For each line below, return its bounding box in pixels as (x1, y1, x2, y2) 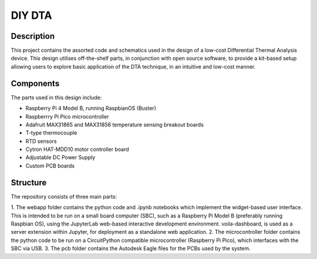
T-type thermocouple (25, 129, 77, 136)
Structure (11, 177, 47, 187)
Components (11, 78, 60, 88)
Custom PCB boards (25, 162, 75, 169)
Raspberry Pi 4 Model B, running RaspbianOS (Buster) (25, 105, 157, 112)
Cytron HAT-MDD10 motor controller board (25, 146, 129, 153)
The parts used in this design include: (11, 94, 102, 101)
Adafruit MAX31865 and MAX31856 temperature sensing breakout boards (25, 121, 204, 128)
